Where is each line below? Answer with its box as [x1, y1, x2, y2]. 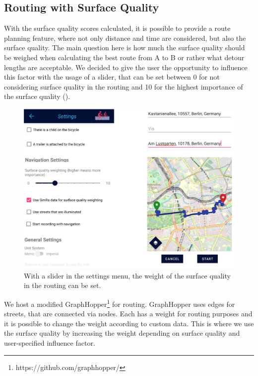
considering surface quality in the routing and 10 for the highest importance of [4, 81, 243, 92]
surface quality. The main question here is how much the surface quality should [4, 42, 245, 53]
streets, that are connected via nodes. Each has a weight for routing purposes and [4, 308, 253, 319]
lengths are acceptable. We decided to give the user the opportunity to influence [4, 62, 248, 72]
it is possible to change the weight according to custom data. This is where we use [4, 318, 254, 328]
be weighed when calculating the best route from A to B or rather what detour [4, 52, 245, 62]
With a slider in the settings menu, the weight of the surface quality [24, 270, 231, 281]
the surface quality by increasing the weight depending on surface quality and [4, 328, 240, 338]
